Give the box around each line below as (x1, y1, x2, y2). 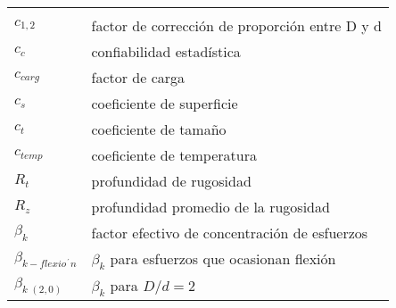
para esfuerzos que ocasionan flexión (110, 248, 336, 269)
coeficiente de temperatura (91, 145, 257, 165)
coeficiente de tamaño (91, 119, 227, 139)
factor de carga (91, 67, 186, 87)
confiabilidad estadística (91, 41, 241, 62)
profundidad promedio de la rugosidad (91, 196, 330, 217)
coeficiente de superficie (91, 93, 238, 113)
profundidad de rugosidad (91, 171, 252, 191)
